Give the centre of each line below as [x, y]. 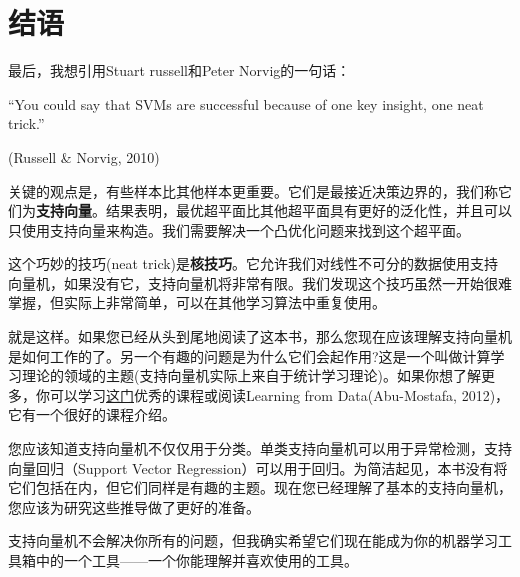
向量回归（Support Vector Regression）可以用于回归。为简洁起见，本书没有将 [258, 467]
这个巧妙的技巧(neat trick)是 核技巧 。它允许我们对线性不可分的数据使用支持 [253, 263]
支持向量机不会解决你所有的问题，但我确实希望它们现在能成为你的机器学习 [253, 540]
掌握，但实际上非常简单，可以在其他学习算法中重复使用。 [197, 302]
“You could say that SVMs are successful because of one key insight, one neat [246, 103]
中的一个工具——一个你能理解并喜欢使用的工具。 [196, 560]
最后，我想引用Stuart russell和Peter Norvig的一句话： [179, 70]
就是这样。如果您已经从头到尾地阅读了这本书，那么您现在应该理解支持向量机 [260, 336]
